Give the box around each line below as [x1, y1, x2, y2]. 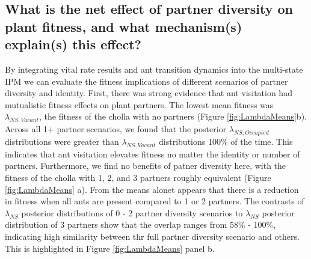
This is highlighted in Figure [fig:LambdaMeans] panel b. [5, 242, 215, 254]
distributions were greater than [5, 135, 119, 147]
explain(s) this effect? [5, 35, 141, 53]
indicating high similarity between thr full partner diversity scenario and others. [5, 230, 300, 242]
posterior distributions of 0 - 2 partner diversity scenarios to [21, 206, 243, 219]
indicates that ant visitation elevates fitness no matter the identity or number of [5, 147, 300, 160]
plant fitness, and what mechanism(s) [5, 17, 242, 35]
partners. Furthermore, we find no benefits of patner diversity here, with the [5, 159, 286, 172]
